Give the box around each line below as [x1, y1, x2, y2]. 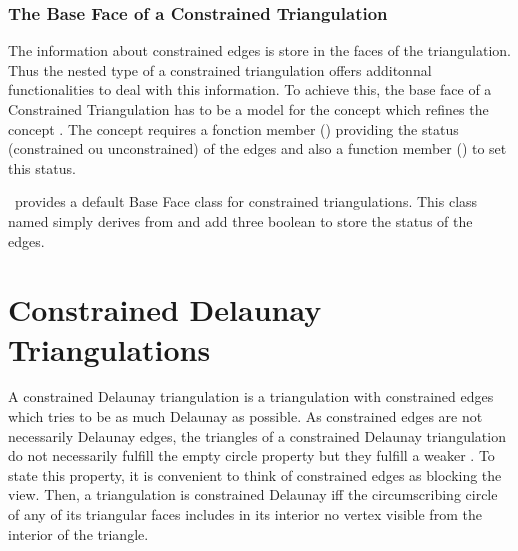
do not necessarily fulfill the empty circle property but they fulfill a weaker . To [8, 445, 495, 466]
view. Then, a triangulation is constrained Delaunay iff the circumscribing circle [8, 484, 498, 505]
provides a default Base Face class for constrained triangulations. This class [14, 191, 478, 212]
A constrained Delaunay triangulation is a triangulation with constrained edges [8, 386, 494, 407]
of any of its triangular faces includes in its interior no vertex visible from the [8, 504, 482, 525]
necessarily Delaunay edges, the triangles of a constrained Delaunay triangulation [8, 425, 506, 446]
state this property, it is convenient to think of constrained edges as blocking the [8, 464, 502, 485]
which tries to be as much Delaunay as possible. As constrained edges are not [8, 406, 483, 427]
